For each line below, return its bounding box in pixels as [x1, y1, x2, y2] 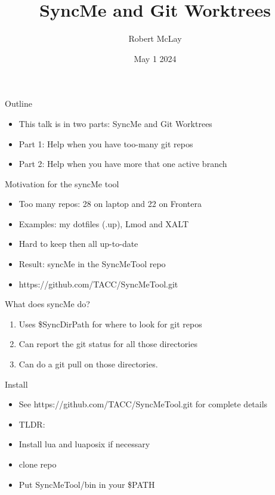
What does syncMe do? [5, 298, 90, 310]
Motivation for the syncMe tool [5, 177, 119, 190]
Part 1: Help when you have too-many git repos [18, 137, 193, 150]
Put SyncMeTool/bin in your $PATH [18, 478, 155, 490]
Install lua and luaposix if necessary [18, 438, 150, 450]
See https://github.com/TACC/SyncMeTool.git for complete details [18, 398, 268, 410]
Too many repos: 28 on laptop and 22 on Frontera [18, 197, 202, 210]
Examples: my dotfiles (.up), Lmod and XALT [18, 217, 189, 230]
